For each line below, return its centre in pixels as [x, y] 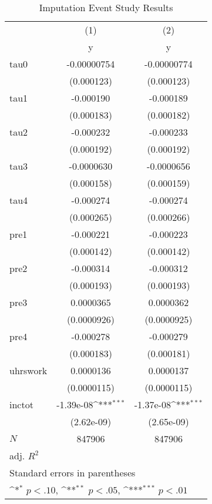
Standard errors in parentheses [73, 473]
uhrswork [28, 370]
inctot [21, 404]
